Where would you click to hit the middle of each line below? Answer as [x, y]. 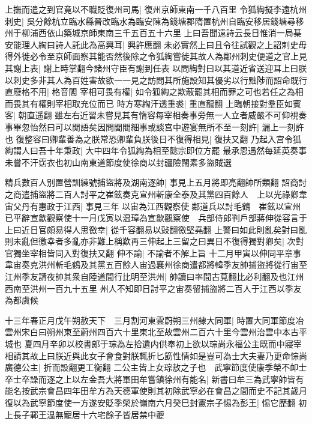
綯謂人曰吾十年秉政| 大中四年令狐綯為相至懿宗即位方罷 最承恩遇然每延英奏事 [156, 150]
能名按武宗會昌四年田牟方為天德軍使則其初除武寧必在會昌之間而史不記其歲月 [156, 391]
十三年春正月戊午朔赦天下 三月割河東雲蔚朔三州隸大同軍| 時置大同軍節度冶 [154, 320]
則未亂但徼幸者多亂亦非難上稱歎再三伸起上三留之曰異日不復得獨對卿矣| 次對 [154, 241]
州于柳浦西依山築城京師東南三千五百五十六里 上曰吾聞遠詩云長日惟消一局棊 [153, 33]
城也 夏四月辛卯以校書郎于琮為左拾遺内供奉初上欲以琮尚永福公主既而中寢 [149, 344]
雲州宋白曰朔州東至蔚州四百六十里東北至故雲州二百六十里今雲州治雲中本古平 [156, 332]
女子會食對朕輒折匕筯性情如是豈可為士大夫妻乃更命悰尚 [198, 355]
